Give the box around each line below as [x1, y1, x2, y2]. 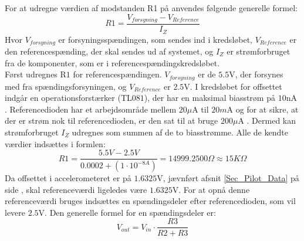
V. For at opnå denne [172, 183, 250, 195]
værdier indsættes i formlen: [5, 137, 106, 150]
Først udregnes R [5, 68, 66, 80]
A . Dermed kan [238, 114, 296, 127]
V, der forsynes [229, 68, 283, 80]
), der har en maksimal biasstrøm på [144, 91, 275, 104]
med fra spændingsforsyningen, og [5, 80, 127, 92]
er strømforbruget [227, 45, 291, 57]
